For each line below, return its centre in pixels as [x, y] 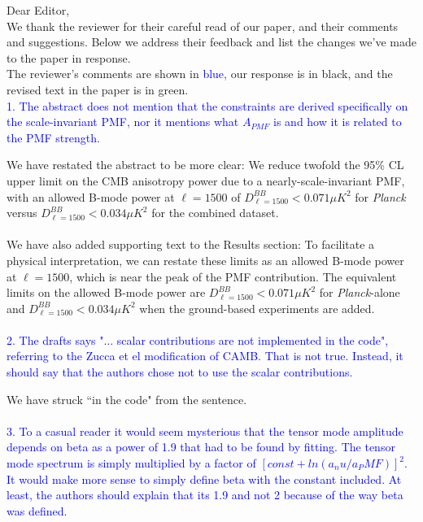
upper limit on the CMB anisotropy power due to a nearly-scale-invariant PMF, [206, 180]
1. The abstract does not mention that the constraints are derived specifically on [207, 105]
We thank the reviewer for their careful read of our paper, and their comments [203, 26]
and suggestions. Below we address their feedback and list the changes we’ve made [211, 42]
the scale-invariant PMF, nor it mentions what [123, 122]
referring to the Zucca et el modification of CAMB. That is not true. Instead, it [205, 356]
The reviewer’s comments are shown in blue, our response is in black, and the [200, 74]
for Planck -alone [360, 292]
